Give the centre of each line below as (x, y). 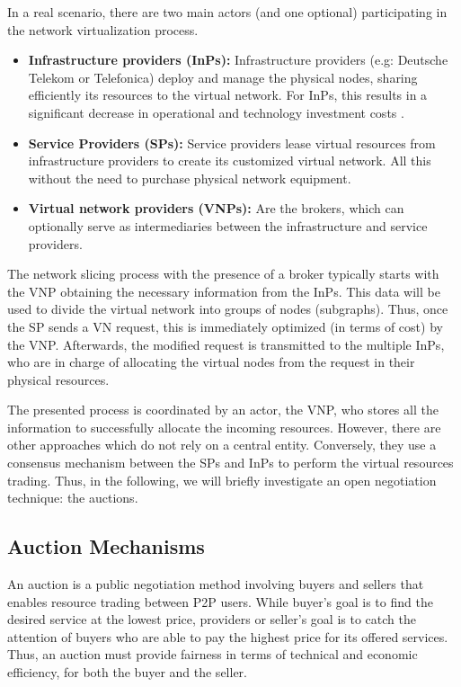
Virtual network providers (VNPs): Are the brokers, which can (216, 208)
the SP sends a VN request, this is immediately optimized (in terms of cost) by (225, 326)
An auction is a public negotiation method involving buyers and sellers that (216, 584)
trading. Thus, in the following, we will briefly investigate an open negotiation (222, 480)
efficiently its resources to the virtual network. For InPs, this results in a (228, 95)
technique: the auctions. (73, 498)
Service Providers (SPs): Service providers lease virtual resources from (232, 143)
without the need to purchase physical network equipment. (190, 178)
